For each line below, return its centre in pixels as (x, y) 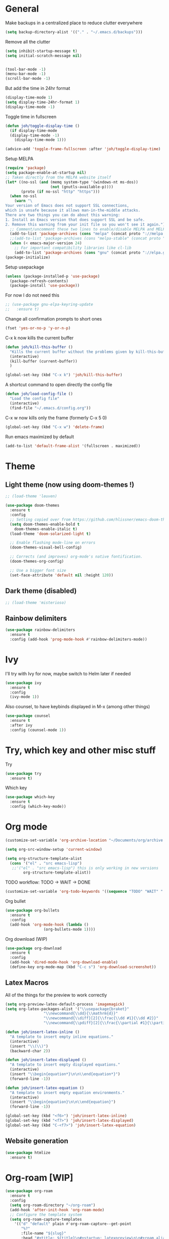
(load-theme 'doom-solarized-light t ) (51, 534)
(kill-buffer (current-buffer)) (44, 361)
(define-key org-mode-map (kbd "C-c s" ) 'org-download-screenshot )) (83, 967)
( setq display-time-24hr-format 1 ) (43, 102)
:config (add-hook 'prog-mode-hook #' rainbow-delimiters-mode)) (78, 639)
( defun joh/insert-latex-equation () (45, 1088)
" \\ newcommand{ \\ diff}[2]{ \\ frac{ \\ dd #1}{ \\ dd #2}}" (101, 1018)
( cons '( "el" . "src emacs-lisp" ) (46, 863)
